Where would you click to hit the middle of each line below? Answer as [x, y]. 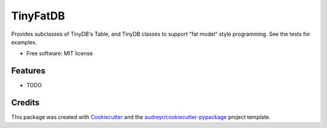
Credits [25, 103]
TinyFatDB [38, 16]
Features [28, 71]
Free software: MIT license [60, 53]
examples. [24, 42]
